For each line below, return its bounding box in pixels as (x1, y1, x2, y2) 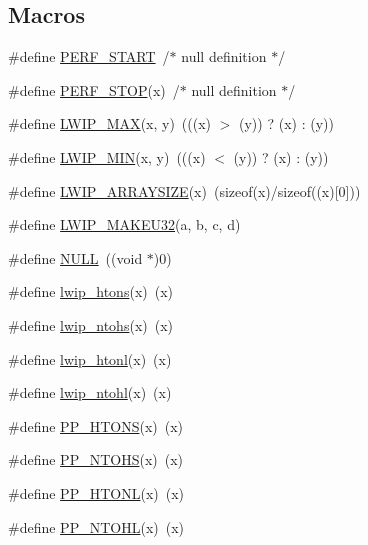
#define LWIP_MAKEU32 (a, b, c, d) (8, 214, 241, 235)
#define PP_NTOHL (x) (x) (8, 516, 185, 537)
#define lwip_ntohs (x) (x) (8, 314, 174, 335)
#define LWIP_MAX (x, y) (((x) (8, 113, 212, 134)
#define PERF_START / (8, 46, 170, 67)
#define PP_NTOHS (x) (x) (8, 449, 184, 470)
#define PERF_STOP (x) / (8, 79, 180, 100)
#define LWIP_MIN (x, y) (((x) (8, 146, 206, 167)
